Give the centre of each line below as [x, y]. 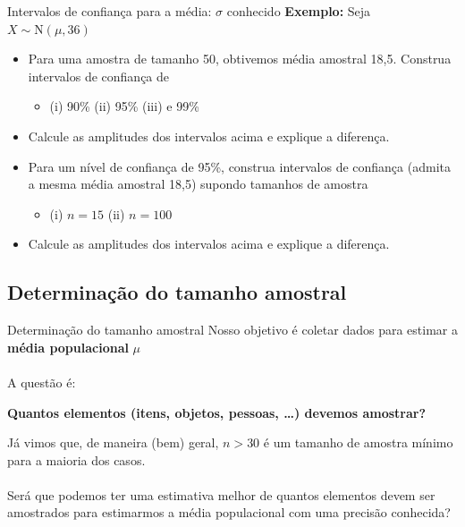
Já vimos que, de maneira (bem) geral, [113, 442]
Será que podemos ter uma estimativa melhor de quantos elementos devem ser [221, 494]
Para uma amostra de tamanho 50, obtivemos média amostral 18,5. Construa [240, 59]
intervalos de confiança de [99, 76]
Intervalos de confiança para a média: [110, 11]
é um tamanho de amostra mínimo [358, 442]
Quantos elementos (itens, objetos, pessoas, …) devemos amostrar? [217, 412]
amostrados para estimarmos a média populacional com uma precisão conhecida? [229, 512]
